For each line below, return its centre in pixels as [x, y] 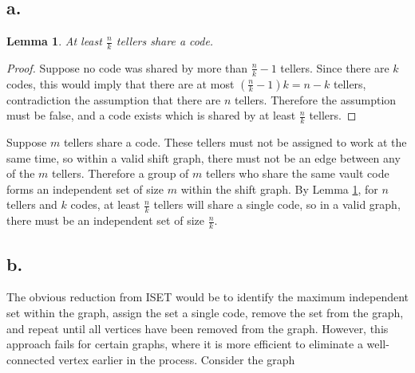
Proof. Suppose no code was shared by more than [127, 67]
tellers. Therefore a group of [121, 173]
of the [21, 173]
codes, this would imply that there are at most [121, 83]
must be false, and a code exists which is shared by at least [151, 115]
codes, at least [105, 204]
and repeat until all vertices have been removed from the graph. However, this [198, 328]
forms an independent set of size [85, 188]
